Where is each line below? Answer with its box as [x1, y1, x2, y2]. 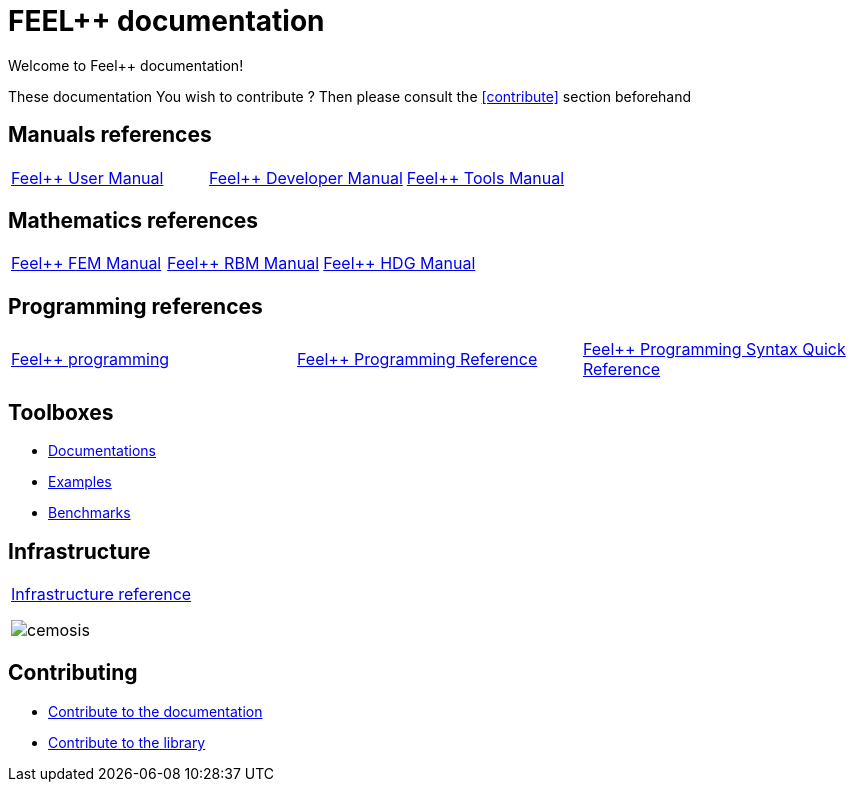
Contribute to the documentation [48, 702, 263, 720]
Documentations [48, 442, 157, 460]
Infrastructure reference [11, 583, 192, 604]
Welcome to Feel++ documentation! [8, 56, 244, 74]
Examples [48, 473, 112, 491]
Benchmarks [48, 504, 131, 522]
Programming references [8, 293, 263, 319]
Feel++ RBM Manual [167, 253, 320, 274]
